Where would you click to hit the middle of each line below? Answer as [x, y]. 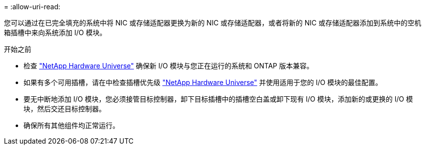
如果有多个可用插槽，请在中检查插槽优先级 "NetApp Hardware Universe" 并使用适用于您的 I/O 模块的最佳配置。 [203, 82]
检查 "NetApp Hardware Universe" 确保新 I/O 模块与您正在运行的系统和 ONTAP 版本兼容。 [168, 66]
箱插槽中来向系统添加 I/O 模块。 [55, 32]
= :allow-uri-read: [32, 7]
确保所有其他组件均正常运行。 [71, 125]
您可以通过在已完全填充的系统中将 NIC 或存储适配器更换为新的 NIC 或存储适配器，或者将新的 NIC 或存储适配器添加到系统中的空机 [213, 23]
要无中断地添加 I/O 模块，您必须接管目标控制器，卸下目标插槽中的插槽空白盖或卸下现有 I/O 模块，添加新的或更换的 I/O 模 [218, 99]
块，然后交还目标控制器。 [65, 109]
